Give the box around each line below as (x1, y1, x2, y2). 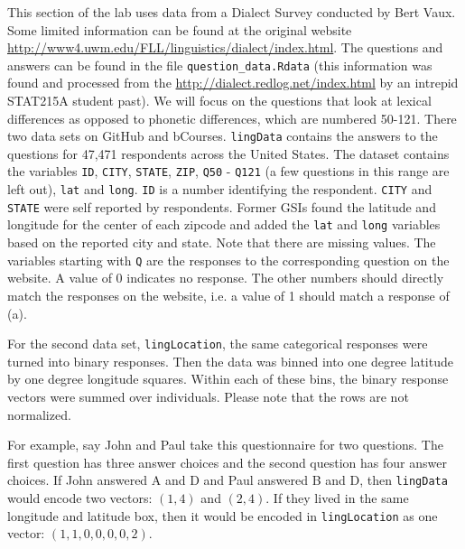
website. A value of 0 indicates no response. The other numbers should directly (7, 268, 444, 287)
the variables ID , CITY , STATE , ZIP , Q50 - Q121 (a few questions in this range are (7, 162, 450, 181)
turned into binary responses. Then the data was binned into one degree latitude (7, 351, 453, 370)
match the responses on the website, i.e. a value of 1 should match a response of (7, 285, 450, 304)
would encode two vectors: (7, 489, 153, 507)
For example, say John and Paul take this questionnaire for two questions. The (7, 435, 443, 454)
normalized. (7, 405, 71, 423)
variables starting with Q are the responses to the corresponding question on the (7, 250, 450, 269)
